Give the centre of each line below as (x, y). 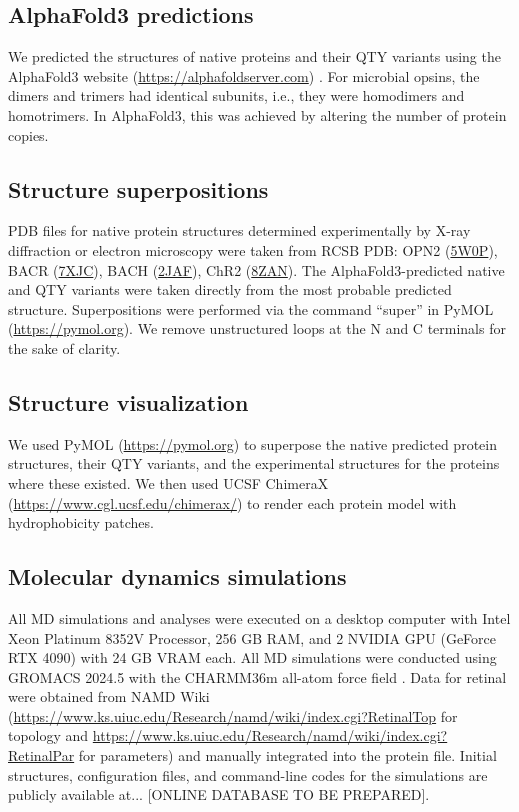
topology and (48, 735)
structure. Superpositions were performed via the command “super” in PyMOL (251, 308)
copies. (28, 134)
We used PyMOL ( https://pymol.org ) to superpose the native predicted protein (252, 443)
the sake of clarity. (64, 347)
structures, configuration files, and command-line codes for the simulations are (248, 774)
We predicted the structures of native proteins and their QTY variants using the (254, 56)
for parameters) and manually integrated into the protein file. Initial (287, 755)
